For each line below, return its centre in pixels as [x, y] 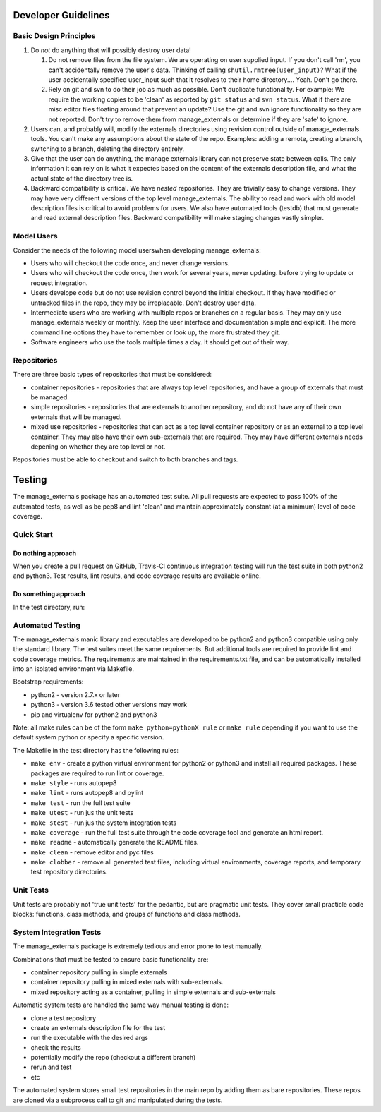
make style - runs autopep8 [74, 782]
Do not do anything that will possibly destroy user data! [111, 50]
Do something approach [49, 594]
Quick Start [33, 534]
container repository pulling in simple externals [99, 972]
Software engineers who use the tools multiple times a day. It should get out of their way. [160, 342]
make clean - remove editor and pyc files [92, 852]
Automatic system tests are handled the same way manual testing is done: [121, 1005]
